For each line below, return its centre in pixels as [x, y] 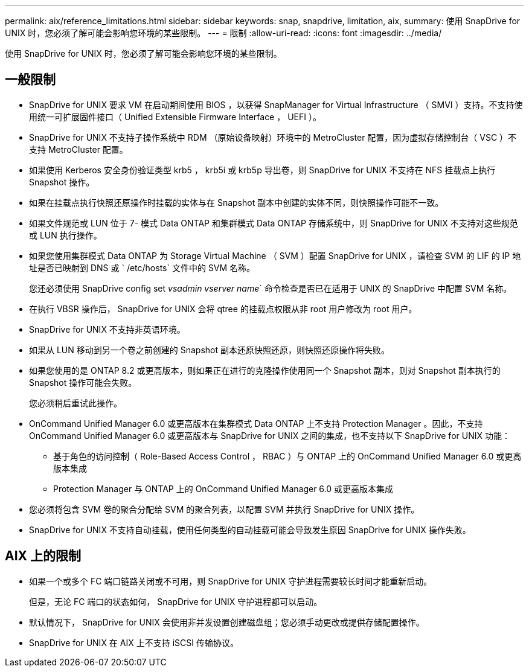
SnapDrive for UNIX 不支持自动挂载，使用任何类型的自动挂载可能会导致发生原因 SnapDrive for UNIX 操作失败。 [250, 530]
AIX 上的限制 [43, 556]
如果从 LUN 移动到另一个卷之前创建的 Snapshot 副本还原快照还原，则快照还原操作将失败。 [209, 350]
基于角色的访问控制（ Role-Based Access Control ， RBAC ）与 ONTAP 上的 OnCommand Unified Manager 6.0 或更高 [287, 456]
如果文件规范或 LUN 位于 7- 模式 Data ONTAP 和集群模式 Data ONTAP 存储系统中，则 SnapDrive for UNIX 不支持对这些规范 [274, 223]
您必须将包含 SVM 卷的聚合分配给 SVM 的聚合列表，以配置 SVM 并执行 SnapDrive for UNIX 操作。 [224, 509]
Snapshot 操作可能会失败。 [83, 382]
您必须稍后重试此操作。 [75, 403]
